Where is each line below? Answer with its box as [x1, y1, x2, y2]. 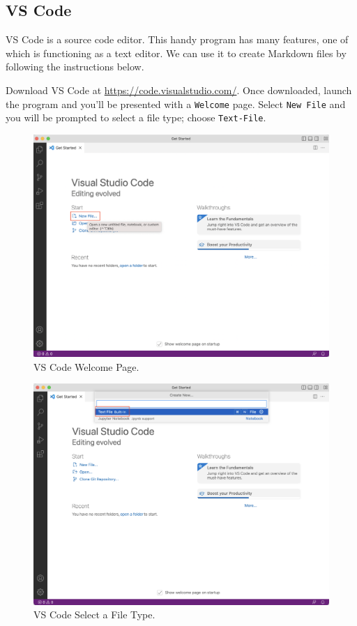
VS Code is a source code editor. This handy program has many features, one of [6, 32, 349, 47]
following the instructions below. [6, 59, 144, 74]
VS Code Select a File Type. [33, 607, 155, 622]
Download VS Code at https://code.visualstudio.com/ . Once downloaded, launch [6, 82, 352, 97]
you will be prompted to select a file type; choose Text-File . [6, 110, 266, 125]
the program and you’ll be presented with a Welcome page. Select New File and [6, 96, 346, 111]
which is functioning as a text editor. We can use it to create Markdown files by [6, 45, 347, 60]
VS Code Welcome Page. [33, 359, 139, 374]
